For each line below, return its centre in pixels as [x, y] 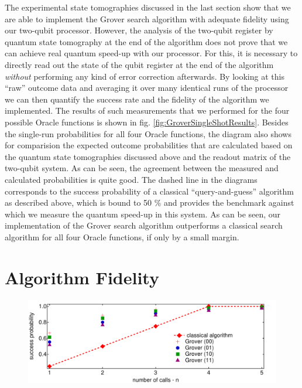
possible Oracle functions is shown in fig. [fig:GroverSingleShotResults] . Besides [147, 122]
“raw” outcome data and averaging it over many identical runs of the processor [147, 88]
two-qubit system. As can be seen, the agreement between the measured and [142, 168]
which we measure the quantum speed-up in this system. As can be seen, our [143, 214]
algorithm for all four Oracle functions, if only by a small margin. [122, 236]
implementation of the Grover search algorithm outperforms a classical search [144, 225]
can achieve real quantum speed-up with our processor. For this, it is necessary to [151, 53]
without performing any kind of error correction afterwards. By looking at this [145, 76]
